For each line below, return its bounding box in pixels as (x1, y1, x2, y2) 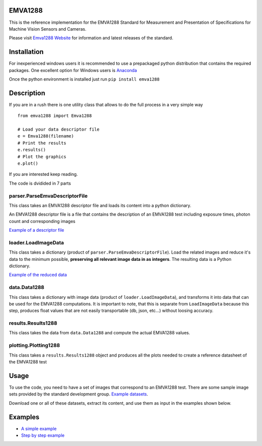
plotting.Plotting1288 (9, 342, 60, 349)
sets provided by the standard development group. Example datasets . (9, 391, 148, 397)
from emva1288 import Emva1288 (17, 113, 92, 119)
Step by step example (21, 432, 65, 438)
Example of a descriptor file (9, 227, 65, 233)
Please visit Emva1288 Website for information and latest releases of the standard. (9, 35, 173, 41)
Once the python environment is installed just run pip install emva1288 (9, 76, 160, 82)
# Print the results (17, 140, 66, 146)
